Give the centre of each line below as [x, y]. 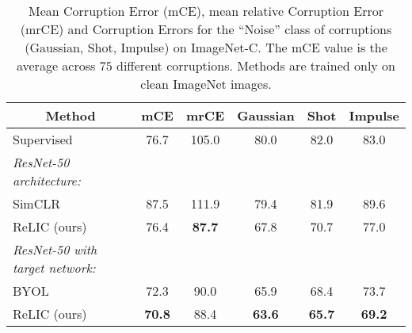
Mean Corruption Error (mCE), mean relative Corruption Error [206, 11]
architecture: [47, 180]
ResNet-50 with [55, 249]
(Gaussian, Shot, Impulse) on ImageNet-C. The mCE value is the [206, 47]
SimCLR [37, 203]
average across [56, 65]
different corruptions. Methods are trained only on [256, 65]
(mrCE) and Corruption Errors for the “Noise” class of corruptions [206, 29]
